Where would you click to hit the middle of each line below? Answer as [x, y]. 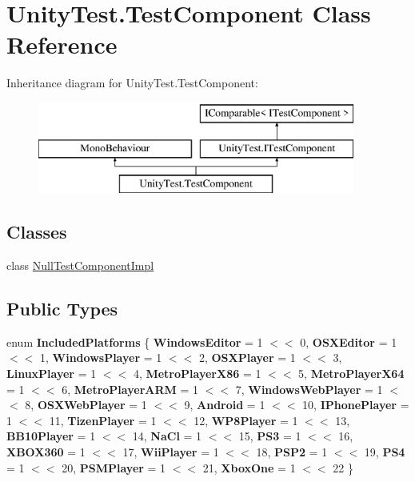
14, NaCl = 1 [167, 436]
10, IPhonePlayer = [356, 405]
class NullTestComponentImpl [80, 265]
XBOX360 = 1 [46, 452]
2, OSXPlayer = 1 [247, 357]
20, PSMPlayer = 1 [114, 467]
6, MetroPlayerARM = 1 [130, 389]
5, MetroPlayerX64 [351, 374]
